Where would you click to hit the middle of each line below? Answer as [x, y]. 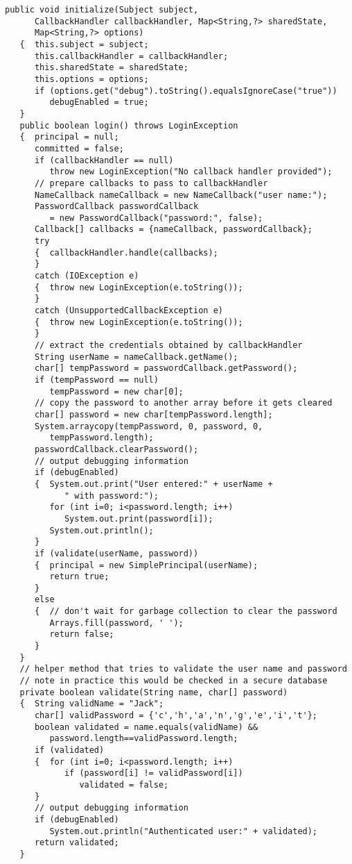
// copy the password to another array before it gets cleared [183, 403]
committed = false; [79, 148]
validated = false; [124, 784]
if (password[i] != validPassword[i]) [153, 773]
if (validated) [69, 750]
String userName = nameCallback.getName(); [136, 357]
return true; [79, 577]
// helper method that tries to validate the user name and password [183, 669]
